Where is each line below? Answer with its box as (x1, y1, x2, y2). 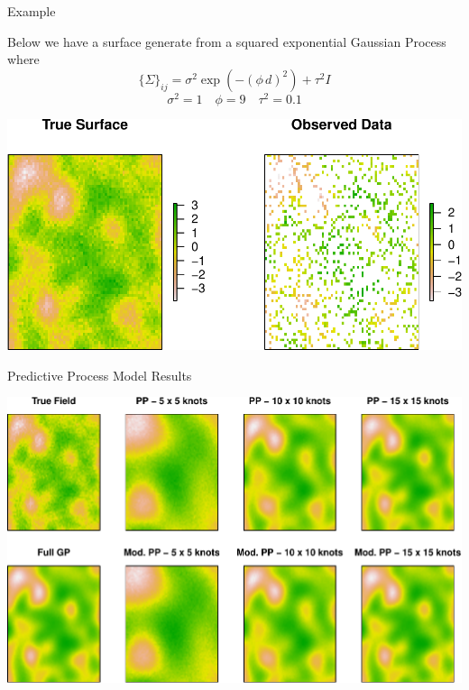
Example (7, 2, 56, 20)
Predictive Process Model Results (7, 365, 192, 384)
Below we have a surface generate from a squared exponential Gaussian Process (7, 32, 446, 51)
